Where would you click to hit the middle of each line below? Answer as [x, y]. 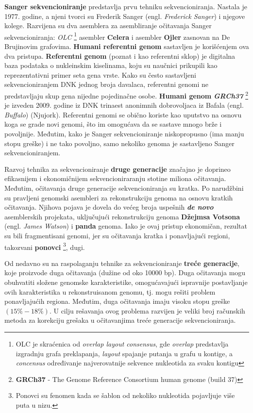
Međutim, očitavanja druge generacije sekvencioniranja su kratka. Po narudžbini [124, 188]
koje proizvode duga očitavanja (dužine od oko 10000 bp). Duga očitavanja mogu [125, 273]
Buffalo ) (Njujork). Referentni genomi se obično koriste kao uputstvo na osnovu [123, 114]
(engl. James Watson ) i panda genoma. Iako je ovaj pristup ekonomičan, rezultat [126, 226]
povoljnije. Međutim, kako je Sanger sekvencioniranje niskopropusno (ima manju [124, 134]
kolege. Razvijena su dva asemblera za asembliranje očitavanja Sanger [108, 25]
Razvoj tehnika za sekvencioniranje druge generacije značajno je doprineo [118, 169]
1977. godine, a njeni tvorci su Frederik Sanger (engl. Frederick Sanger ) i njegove [125, 16]
